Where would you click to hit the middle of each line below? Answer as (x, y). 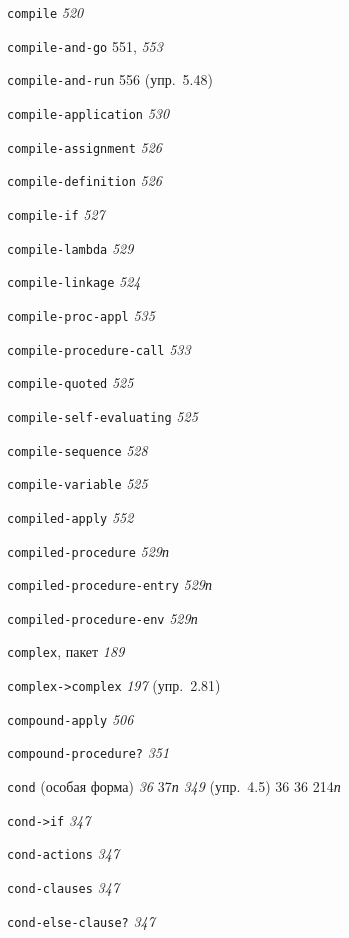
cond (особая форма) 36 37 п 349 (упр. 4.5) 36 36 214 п (174, 786)
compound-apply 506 (70, 718)
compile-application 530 (88, 112)
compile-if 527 (56, 213)
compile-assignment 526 (84, 146)
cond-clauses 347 (63, 887)
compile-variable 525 (77, 483)
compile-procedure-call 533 (99, 348)
